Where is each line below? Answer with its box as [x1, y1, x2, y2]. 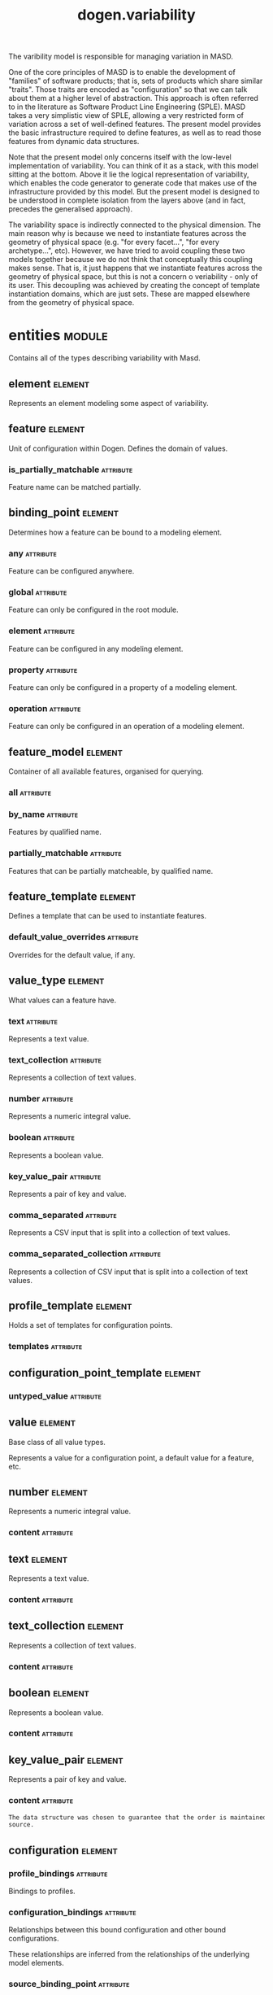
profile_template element [8, 1299, 132, 1313]
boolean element [8, 1686, 89, 1700]
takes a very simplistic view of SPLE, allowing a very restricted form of [8, 111, 245, 120]
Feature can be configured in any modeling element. [8, 644, 184, 653]
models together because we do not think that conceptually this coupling [8, 255, 253, 264]
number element [8, 1485, 88, 1499]
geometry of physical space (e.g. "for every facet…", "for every [8, 238, 219, 247]
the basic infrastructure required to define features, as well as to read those [8, 128, 262, 138]
